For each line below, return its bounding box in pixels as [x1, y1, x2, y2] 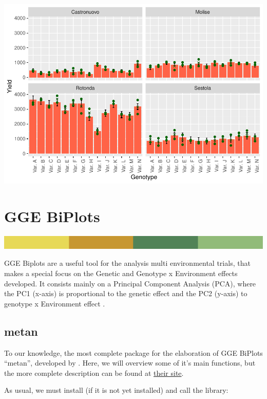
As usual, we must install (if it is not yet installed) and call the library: [4, 385, 228, 395]
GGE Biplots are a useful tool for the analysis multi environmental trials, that [4, 258, 251, 268]
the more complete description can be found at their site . [4, 367, 184, 378]
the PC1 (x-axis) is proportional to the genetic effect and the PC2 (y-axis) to [4, 288, 247, 299]
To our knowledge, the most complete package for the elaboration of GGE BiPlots [4, 347, 263, 358]
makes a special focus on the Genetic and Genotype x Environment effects [4, 267, 238, 278]
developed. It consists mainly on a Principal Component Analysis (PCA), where [4, 278, 256, 288]
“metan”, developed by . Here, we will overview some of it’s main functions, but [4, 357, 256, 368]
